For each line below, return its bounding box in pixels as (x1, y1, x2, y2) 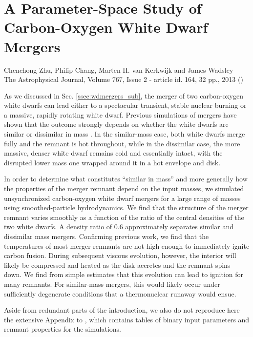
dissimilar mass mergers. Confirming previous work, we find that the (4, 231, 209, 241)
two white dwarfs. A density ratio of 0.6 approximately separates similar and (4, 221, 233, 232)
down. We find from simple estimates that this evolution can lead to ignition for (4, 269, 244, 279)
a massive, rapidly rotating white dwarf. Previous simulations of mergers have (4, 109, 237, 119)
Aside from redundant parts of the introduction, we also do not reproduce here (4, 305, 240, 315)
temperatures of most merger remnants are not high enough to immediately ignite (4, 240, 250, 251)
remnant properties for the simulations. (4, 324, 121, 334)
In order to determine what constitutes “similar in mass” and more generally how (4, 174, 248, 184)
